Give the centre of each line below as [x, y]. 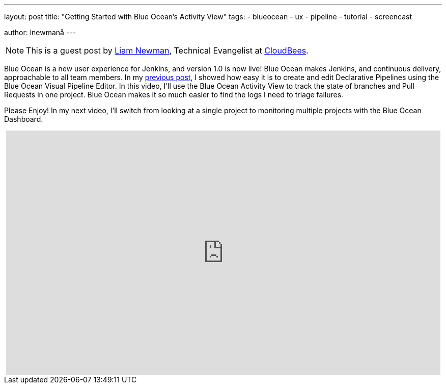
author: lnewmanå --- [40, 32]
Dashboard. [24, 119]
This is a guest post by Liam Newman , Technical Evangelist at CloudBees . [167, 50]
